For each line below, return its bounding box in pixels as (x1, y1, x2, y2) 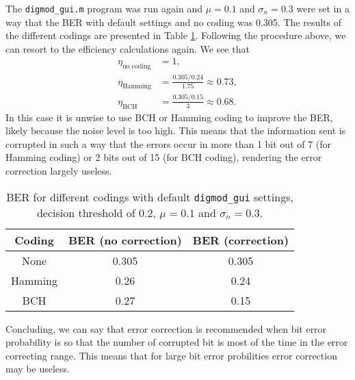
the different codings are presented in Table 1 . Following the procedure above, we (5, 28, 346, 42)
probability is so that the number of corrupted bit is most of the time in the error (5, 335, 348, 349)
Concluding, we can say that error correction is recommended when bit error (5, 321, 327, 335)
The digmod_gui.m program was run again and (5, 1, 202, 15)
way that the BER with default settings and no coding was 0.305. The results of (5, 14, 341, 29)
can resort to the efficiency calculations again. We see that (5, 41, 250, 55)
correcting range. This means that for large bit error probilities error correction (5, 348, 337, 362)
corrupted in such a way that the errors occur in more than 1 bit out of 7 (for (5, 136, 332, 151)
